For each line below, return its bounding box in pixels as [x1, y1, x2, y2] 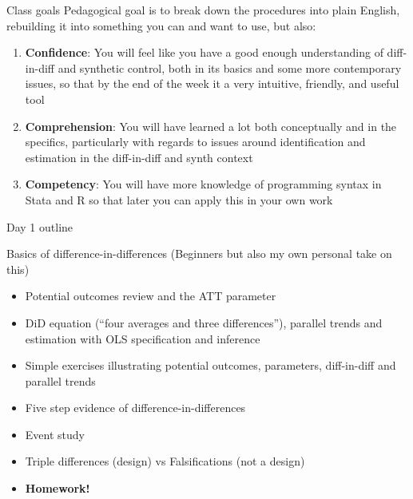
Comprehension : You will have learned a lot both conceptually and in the [25, 117, 397, 134]
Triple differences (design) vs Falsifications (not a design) [25, 453, 305, 469]
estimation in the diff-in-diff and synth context [25, 149, 253, 165]
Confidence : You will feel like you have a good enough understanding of [25, 44, 383, 61]
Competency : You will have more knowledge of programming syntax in [25, 176, 382, 192]
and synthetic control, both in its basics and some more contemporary [58, 59, 402, 76]
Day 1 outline [6, 218, 73, 235]
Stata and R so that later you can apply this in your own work [25, 191, 333, 208]
